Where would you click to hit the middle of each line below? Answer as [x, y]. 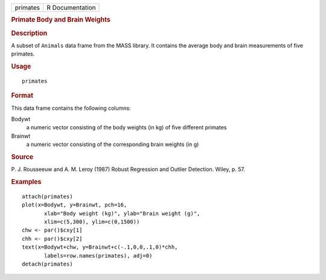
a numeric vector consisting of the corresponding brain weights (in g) [113, 144]
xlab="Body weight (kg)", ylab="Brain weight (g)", [122, 213]
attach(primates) [47, 196]
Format [22, 95]
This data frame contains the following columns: [71, 108]
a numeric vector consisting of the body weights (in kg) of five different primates [126, 127]
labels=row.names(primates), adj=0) [98, 256]
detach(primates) [47, 264]
